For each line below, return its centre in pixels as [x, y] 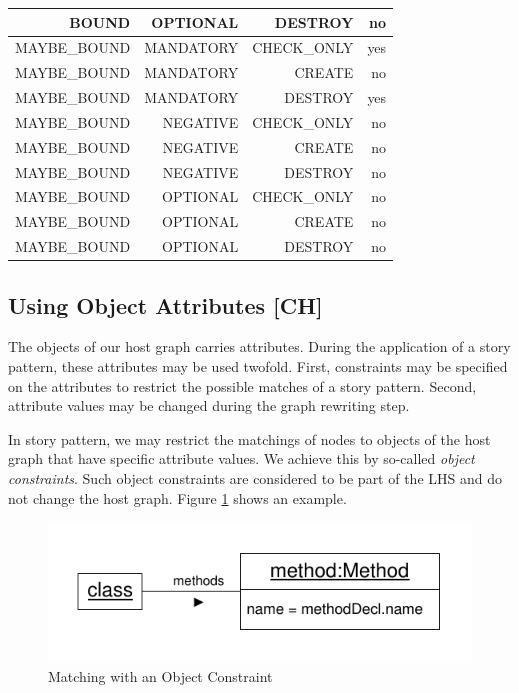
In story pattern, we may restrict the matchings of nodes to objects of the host [249, 438]
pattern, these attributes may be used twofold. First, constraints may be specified [258, 365]
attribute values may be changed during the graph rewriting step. [209, 405]
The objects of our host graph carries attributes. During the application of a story [259, 346]
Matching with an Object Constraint [160, 675]
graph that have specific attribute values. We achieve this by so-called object [241, 458]
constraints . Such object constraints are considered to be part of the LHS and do [255, 477]
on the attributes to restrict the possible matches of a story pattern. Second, [242, 385]
